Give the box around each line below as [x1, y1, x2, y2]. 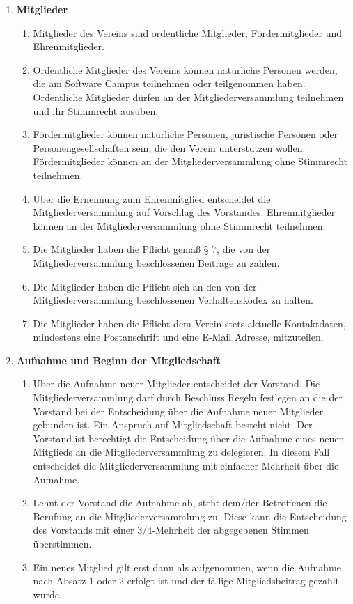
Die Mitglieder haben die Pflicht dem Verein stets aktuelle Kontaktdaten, [33, 316, 346, 330]
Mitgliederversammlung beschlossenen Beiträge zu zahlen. [33, 255, 280, 270]
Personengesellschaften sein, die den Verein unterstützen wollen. [33, 140, 306, 155]
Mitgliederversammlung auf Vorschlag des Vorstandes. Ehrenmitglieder [33, 205, 336, 219]
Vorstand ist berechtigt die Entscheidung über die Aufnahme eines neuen [33, 431, 345, 445]
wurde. [33, 587, 62, 601]
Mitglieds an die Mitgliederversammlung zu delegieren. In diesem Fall [33, 444, 330, 459]
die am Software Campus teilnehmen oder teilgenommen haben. [33, 76, 306, 91]
